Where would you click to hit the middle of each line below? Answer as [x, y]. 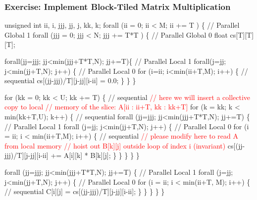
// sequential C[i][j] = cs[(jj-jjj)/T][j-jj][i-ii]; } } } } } [85, 191]
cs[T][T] [242, 34]
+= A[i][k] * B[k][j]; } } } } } [95, 155]
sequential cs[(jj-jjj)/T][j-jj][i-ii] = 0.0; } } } [70, 80]
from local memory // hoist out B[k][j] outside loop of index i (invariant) [115, 145]
